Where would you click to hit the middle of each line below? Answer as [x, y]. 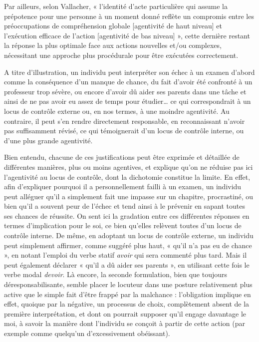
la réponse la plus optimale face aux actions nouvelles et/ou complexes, [113, 45]
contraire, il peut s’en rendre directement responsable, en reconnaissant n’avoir [125, 121]
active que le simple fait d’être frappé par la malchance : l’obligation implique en [128, 294]
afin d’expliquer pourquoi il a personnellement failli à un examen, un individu [123, 186]
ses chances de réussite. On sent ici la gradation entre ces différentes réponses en [127, 215]
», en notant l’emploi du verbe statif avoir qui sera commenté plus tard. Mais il [126, 255]
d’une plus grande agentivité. [48, 140]
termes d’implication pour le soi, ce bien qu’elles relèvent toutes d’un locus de [123, 225]
